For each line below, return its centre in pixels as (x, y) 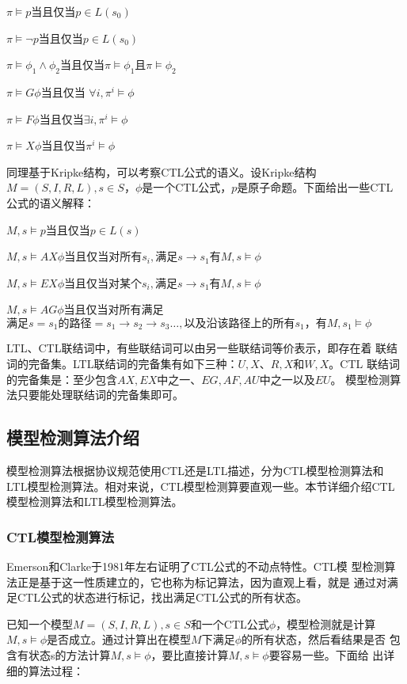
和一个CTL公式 (230, 623)
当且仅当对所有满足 (114, 309)
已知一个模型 (40, 623)
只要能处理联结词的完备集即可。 (100, 395)
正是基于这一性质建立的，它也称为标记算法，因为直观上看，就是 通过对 (202, 581)
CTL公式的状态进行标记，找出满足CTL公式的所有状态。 (162, 597)
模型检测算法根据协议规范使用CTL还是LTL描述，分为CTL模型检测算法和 (195, 470)
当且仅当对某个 (103, 282)
